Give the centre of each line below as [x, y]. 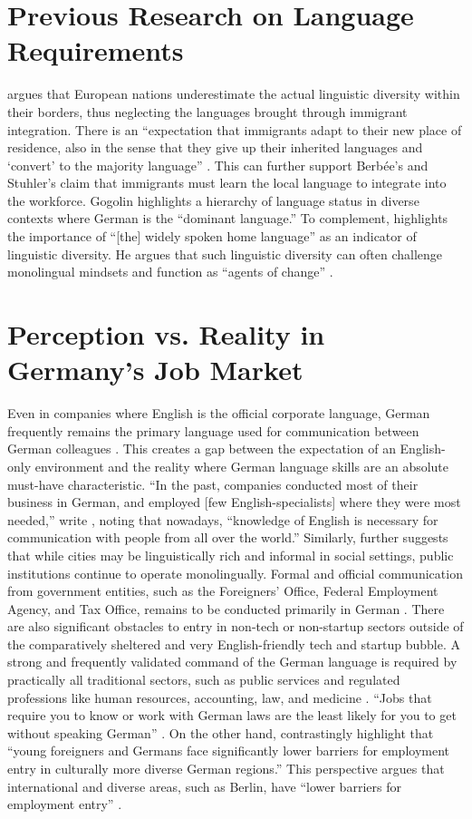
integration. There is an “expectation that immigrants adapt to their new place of [235, 129]
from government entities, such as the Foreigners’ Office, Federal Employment [223, 591]
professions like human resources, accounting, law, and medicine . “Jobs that [220, 697]
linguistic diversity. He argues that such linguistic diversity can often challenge [225, 253]
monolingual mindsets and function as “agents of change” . [170, 272]
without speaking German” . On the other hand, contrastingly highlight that [221, 732]
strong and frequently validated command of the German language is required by [232, 662]
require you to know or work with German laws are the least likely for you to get [232, 715]
